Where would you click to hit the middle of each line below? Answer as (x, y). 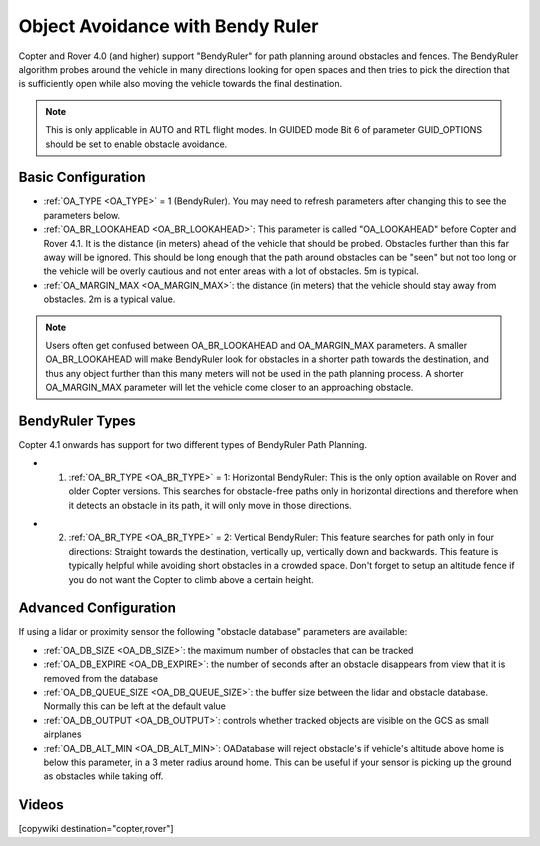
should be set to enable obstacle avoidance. (136, 144)
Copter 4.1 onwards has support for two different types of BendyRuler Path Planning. (192, 444)
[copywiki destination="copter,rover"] (96, 829)
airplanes (62, 734)
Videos (41, 805)
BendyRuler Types (77, 420)
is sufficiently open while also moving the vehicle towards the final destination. (180, 84)
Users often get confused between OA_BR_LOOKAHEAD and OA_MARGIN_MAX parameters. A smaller (256, 345)
